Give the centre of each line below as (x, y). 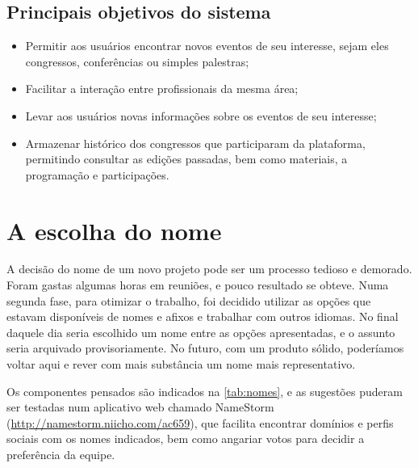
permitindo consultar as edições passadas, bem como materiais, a (186, 159)
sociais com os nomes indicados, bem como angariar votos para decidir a (186, 438)
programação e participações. (97, 174)
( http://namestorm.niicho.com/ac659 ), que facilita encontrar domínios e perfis (200, 422)
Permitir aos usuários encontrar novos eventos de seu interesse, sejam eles (207, 46)
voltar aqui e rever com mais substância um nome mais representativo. (181, 364)
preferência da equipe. (61, 455)
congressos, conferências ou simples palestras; (137, 61)
